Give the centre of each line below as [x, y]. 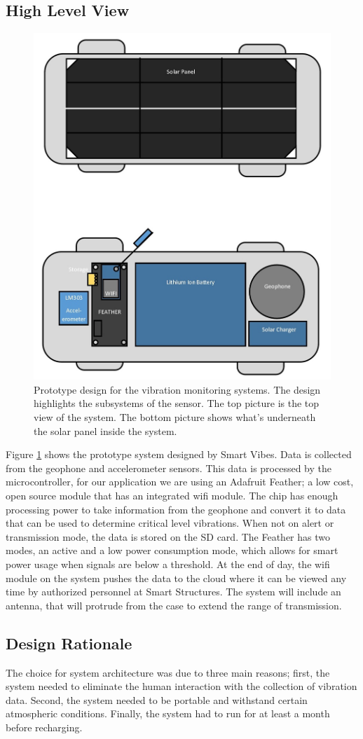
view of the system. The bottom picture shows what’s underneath [175, 417]
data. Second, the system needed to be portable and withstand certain [157, 699]
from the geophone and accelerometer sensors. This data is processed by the [169, 468]
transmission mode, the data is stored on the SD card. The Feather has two [168, 536]
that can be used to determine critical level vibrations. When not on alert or [170, 523]
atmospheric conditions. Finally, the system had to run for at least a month [168, 713]
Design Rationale [69, 643]
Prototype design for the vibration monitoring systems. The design [177, 389]
